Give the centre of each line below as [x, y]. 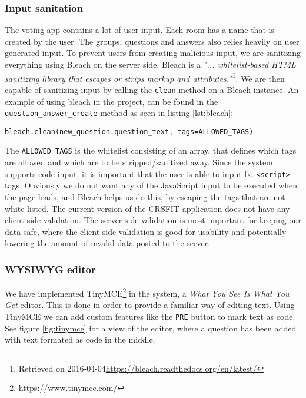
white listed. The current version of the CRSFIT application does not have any [147, 208]
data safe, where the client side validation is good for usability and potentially [146, 231]
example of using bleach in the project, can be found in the [112, 101]
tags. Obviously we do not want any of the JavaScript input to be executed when [151, 185]
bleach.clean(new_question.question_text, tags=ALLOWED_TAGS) [129, 132]
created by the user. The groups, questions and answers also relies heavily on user [152, 41]
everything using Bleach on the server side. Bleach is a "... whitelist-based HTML [150, 64]
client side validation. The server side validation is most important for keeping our [153, 220]
